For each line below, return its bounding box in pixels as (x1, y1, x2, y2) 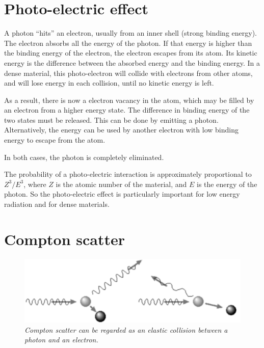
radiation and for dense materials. (4, 199, 110, 209)
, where (23, 178, 46, 189)
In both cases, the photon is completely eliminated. (4, 151, 164, 162)
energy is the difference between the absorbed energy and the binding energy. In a (4, 57, 260, 68)
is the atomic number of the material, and (56, 178, 187, 189)
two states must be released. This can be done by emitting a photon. (4, 114, 219, 125)
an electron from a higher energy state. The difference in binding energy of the (4, 104, 250, 115)
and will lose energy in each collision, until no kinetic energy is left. (4, 77, 214, 88)
